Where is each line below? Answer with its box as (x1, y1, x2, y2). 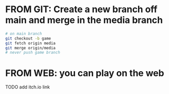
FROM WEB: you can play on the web (5, 67, 164, 79)
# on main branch (5, 31, 42, 36)
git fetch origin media (5, 41, 56, 46)
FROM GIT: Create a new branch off (5, 4, 158, 15)
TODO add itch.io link (5, 84, 50, 90)
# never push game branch (5, 50, 60, 55)
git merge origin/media (5, 45, 56, 50)
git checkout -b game (5, 36, 51, 41)
